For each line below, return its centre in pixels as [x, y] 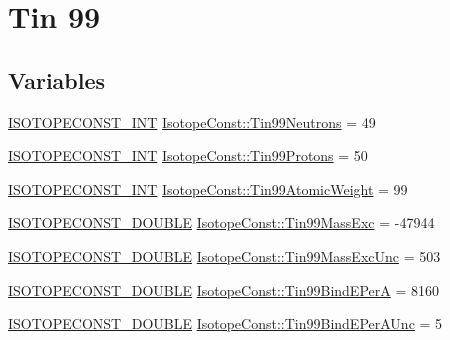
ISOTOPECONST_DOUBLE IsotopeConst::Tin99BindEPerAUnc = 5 [225, 323]
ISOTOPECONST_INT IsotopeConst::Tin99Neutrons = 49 [192, 121]
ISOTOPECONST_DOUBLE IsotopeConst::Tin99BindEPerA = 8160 [223, 289]
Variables [57, 79]
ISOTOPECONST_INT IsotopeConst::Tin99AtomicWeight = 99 [208, 188]
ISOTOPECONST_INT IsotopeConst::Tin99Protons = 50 [188, 155]
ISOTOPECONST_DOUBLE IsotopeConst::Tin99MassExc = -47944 [221, 222]
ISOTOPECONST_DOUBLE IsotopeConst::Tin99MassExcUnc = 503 [224, 255]
